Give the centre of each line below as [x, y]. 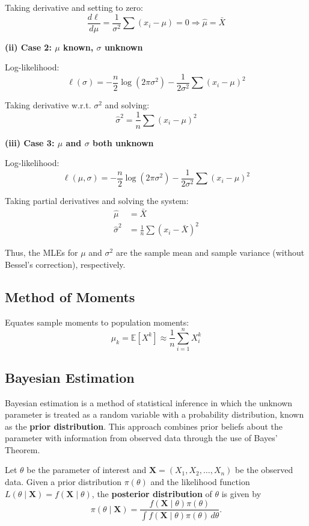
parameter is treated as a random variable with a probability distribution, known [154, 414]
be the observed [264, 470]
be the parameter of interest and [87, 470]
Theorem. [23, 449]
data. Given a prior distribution [63, 482]
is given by [241, 493]
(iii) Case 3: [30, 142]
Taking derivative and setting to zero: [74, 7]
